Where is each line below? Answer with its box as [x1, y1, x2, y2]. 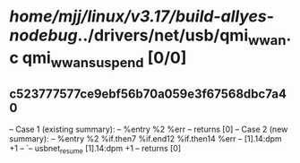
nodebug [9, 25, 78, 46]
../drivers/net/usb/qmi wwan [77, 25, 287, 48]
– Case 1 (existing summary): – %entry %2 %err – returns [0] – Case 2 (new [9, 124, 288, 135]
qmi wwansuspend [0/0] [21, 47, 187, 71]
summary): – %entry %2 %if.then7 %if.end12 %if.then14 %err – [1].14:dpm [9, 133, 282, 144]
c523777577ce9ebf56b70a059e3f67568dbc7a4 [9, 86, 287, 101]
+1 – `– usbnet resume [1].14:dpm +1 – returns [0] [9, 143, 182, 156]
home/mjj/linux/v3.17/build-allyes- [9, 6, 275, 27]
